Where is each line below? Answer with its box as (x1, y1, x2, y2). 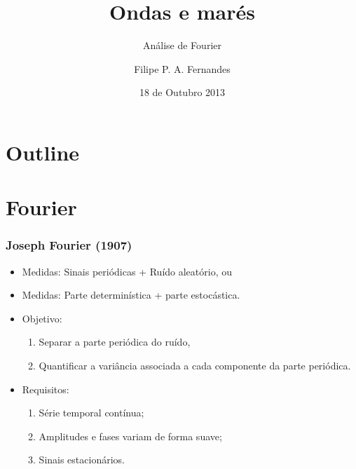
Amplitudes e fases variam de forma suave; (39, 428, 222, 443)
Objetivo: (22, 311, 62, 325)
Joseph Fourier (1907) (6, 236, 132, 254)
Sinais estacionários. (39, 452, 125, 467)
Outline (6, 137, 80, 166)
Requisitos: (22, 381, 69, 396)
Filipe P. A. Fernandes (134, 61, 231, 76)
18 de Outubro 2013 (139, 85, 226, 100)
